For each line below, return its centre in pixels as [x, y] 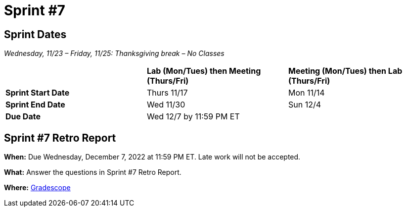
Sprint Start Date [38, 93]
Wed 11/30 [166, 105]
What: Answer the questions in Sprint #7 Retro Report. [93, 172]
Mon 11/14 [306, 93]
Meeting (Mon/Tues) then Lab [345, 71]
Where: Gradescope [37, 188]
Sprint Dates [35, 34]
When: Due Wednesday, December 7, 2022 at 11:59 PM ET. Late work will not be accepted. [152, 157]
